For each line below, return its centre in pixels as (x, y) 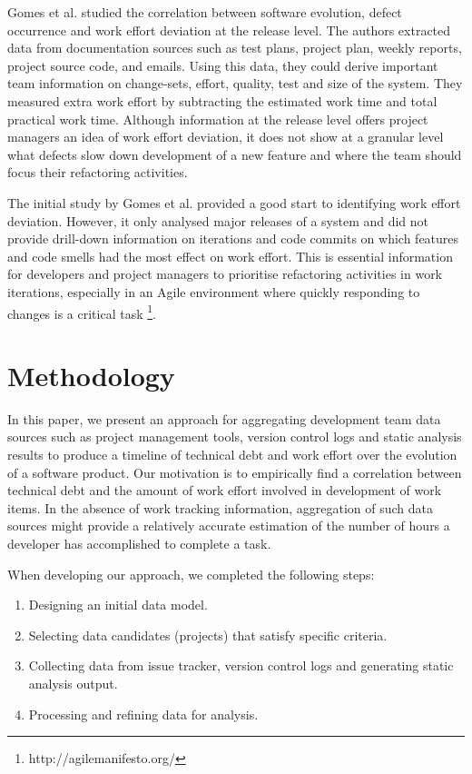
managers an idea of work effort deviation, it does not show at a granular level (226, 137)
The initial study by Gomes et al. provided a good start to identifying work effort (234, 202)
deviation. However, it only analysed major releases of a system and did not (218, 220)
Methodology (91, 375)
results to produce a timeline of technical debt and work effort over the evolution (232, 455)
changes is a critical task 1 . (82, 312)
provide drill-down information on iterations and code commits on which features (233, 238)
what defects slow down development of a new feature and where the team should (235, 154)
